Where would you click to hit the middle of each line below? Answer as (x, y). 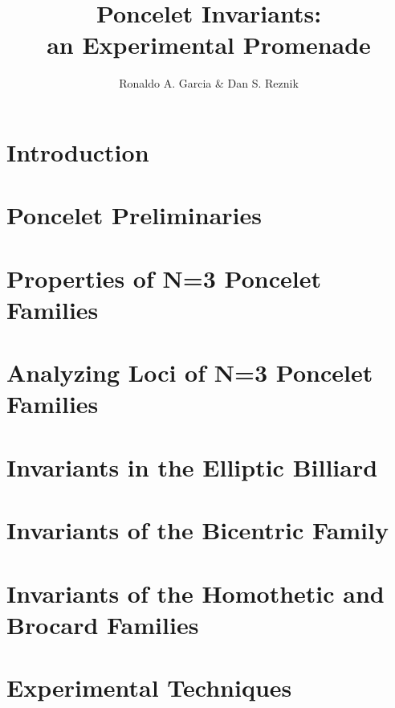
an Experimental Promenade (209, 45)
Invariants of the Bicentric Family (197, 530)
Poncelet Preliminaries (134, 215)
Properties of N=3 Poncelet (164, 278)
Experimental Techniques (149, 688)
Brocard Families (103, 624)
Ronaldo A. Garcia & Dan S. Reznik (209, 83)
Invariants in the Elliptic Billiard (192, 467)
